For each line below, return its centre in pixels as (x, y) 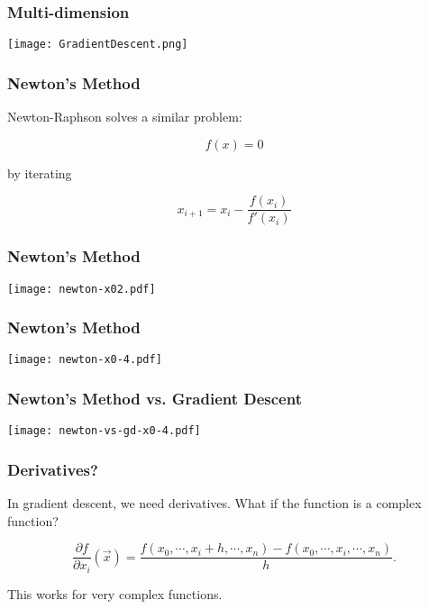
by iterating (40, 173)
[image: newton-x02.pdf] (82, 289)
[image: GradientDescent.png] (98, 45)
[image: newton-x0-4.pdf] (85, 360)
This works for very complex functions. (115, 593)
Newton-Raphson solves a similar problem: (125, 117)
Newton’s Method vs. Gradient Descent (155, 399)
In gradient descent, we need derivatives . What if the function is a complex (214, 503)
